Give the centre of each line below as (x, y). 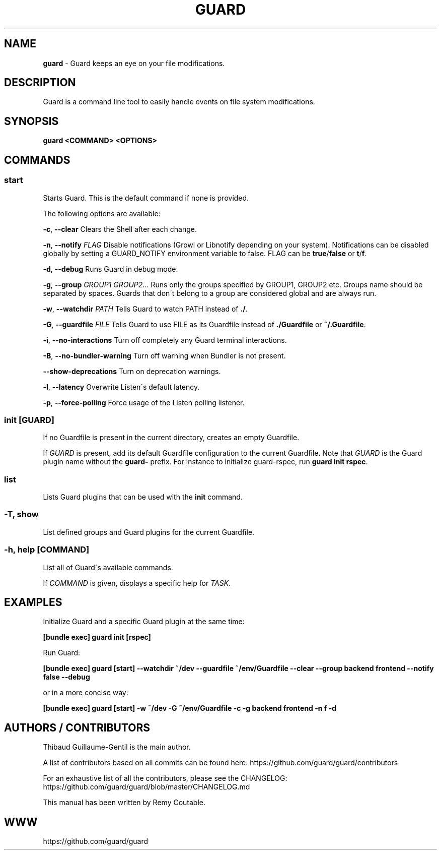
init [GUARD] (29, 420)
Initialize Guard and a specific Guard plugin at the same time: (144, 622)
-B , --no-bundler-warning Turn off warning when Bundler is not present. (164, 355)
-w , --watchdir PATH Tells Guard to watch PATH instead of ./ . (145, 309)
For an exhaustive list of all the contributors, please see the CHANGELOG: (165, 778)
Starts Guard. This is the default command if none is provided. (146, 198)
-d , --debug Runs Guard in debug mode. (111, 269)
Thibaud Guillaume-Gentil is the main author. (117, 747)
